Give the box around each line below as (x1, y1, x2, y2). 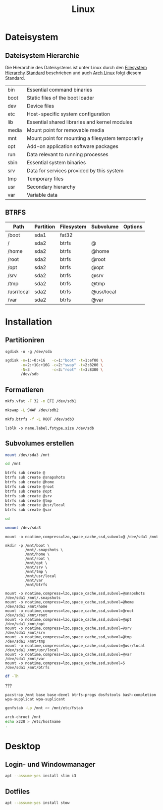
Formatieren (5, 385, 44, 394)
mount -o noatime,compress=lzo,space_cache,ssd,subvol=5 (5, 661, 125, 666)
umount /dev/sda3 (5, 525, 41, 531)
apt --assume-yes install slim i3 (5, 773, 77, 779)
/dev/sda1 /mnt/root (5, 612, 48, 618)
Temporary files (27, 175, 63, 182)
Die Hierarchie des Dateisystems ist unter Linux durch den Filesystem (5, 65, 147, 70)
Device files (27, 103, 54, 109)
